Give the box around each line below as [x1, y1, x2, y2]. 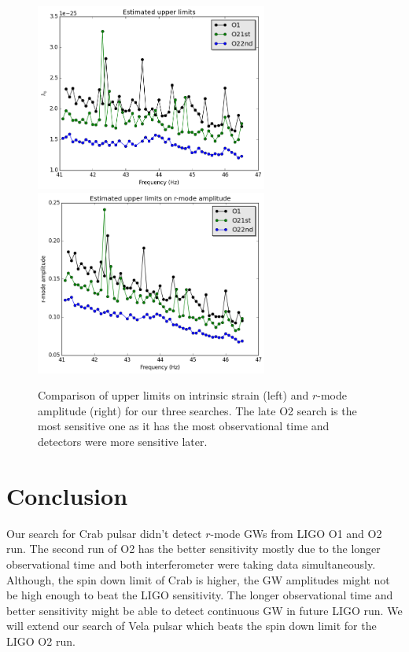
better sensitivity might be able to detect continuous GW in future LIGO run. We [6, 602, 403, 618]
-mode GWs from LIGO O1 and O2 [210, 525, 382, 541]
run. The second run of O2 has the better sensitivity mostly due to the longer [6, 540, 381, 557]
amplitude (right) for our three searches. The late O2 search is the [38, 402, 357, 418]
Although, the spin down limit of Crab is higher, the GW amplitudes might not [6, 571, 390, 588]
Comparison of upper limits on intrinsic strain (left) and [38, 387, 309, 403]
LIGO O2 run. [6, 632, 76, 649]
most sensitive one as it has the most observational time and [38, 418, 330, 434]
